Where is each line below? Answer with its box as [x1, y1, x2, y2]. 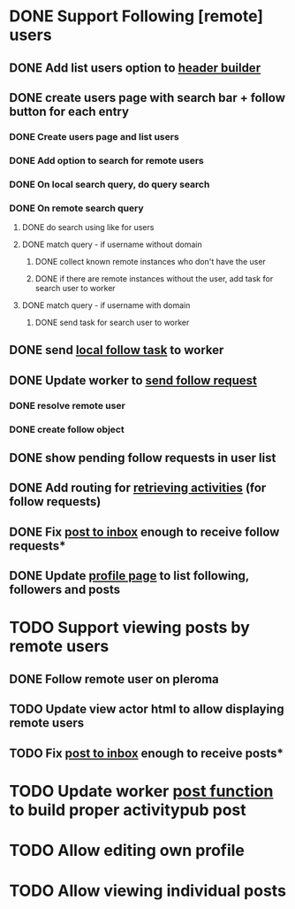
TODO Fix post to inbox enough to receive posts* [9, 745, 284, 760]
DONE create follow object [9, 423, 125, 435]
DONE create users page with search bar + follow [9, 90, 285, 105]
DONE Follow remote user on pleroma [9, 671, 219, 687]
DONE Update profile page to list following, [9, 568, 250, 583]
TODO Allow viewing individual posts [9, 881, 287, 901]
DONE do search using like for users [21, 222, 155, 233]
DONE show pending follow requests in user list [9, 451, 276, 466]
